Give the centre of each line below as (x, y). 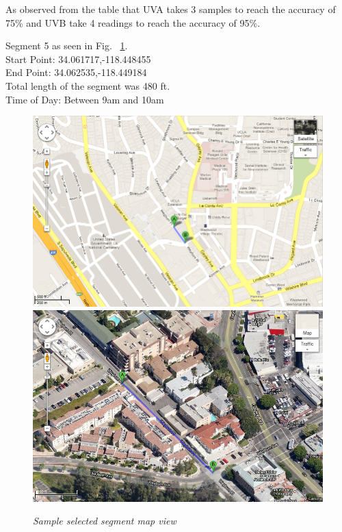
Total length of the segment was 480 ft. (88, 85)
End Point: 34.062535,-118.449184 (76, 72)
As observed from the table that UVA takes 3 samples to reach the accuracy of (171, 9)
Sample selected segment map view (105, 521)
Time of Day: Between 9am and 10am (85, 99)
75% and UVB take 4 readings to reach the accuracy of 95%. (133, 22)
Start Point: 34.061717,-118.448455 (78, 59)
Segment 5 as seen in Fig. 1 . (67, 46)
